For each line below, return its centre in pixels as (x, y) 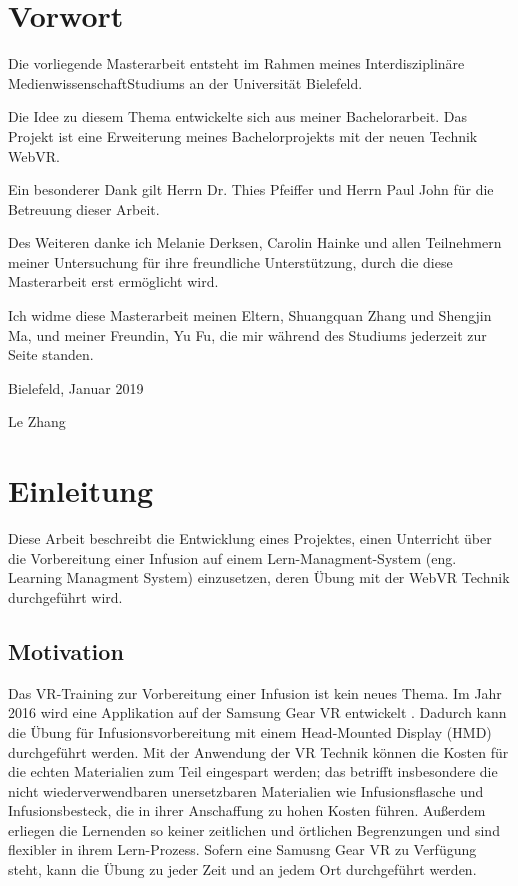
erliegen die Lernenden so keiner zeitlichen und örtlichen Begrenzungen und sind (254, 829)
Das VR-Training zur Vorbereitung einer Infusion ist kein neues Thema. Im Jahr (255, 692)
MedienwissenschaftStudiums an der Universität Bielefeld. (185, 82)
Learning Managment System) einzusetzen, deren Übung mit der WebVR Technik (259, 577)
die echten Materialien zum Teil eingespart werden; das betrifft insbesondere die (253, 771)
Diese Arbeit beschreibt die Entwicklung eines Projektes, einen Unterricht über (250, 538)
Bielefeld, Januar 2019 (76, 387)
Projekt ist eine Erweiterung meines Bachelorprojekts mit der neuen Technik (243, 135)
